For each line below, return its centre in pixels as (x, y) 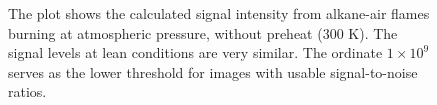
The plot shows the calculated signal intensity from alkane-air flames (219, 13)
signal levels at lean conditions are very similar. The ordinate (195, 52)
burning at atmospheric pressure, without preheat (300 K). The (203, 32)
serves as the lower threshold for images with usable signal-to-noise (213, 71)
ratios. (27, 91)
